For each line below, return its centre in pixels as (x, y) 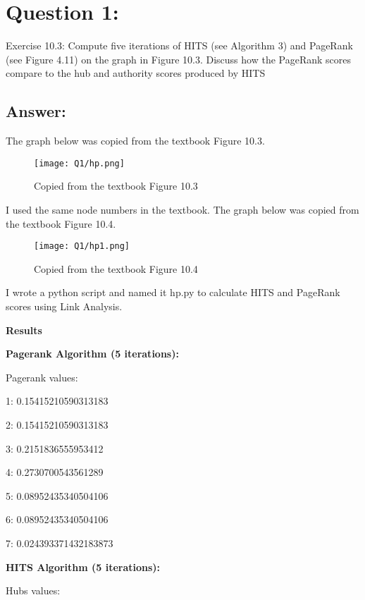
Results (24, 330)
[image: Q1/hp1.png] (82, 246)
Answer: (36, 111)
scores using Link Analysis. (64, 306)
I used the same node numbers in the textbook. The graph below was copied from (182, 209)
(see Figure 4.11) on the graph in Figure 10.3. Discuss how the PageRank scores (178, 59)
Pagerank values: (42, 377)
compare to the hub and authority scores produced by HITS (136, 73)
